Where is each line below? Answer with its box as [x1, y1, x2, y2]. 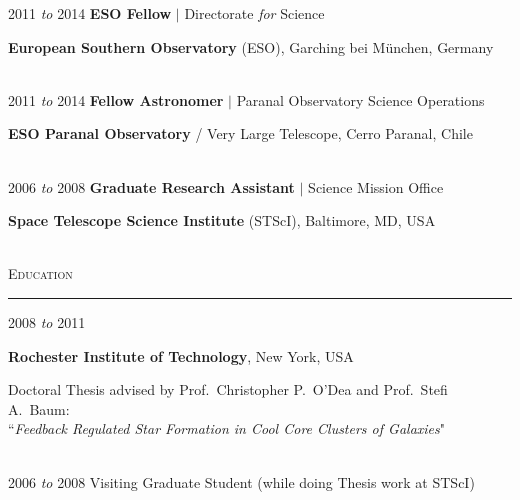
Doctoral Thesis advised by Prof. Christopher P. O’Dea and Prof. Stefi [8, 379, 448, 400]
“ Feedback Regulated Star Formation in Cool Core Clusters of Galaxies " [8, 418, 446, 439]
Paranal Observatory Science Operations [236, 89, 485, 110]
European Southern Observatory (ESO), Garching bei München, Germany [8, 36, 494, 57]
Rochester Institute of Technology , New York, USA [8, 345, 354, 366]
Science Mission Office [308, 176, 444, 197]
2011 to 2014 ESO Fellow [8, 3, 172, 23]
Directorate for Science [184, 3, 325, 23]
